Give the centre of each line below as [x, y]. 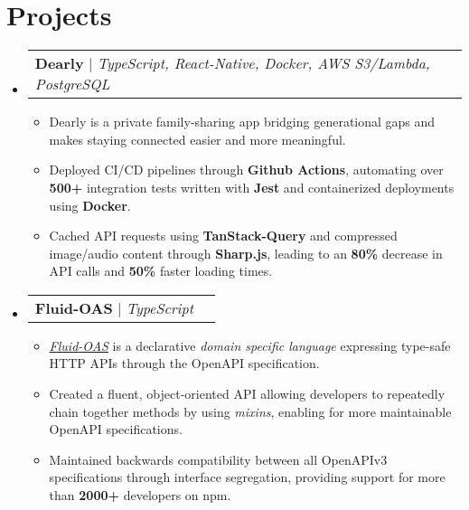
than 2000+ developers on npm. [140, 495]
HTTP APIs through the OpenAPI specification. [184, 363]
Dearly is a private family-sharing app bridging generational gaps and [242, 122]
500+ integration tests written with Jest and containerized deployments [252, 187]
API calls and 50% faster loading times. [161, 271]
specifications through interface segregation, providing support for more [247, 477]
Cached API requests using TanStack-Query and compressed [223, 236]
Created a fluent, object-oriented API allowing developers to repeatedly [247, 394]
